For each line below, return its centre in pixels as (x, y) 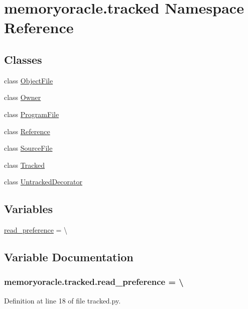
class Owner (23, 97)
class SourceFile (28, 148)
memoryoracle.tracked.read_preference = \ (94, 282)
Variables (29, 209)
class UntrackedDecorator (43, 182)
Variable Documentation (69, 257)
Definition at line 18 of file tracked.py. (63, 300)
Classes (23, 59)
